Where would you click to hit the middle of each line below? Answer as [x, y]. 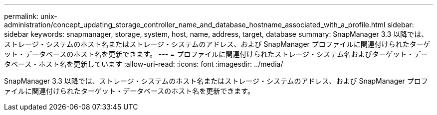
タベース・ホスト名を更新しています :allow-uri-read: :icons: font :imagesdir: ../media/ [144, 64]
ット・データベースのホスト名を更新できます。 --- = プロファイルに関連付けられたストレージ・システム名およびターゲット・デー [216, 54]
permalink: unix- [31, 16]
